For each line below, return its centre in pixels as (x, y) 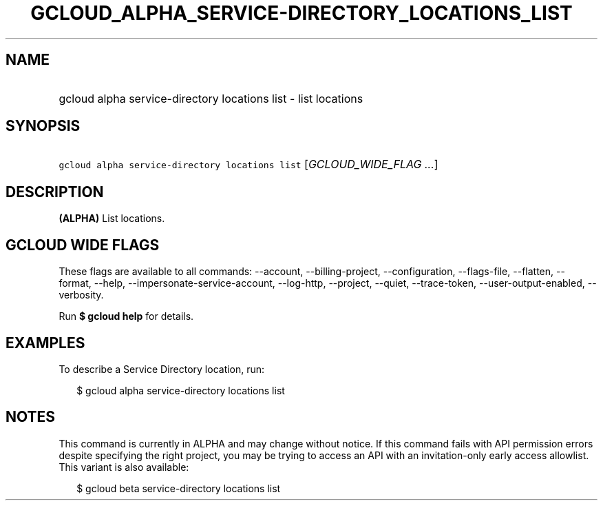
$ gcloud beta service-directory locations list (179, 488)
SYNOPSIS (43, 126)
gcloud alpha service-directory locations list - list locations (211, 98)
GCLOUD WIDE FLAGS (83, 245)
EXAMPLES (45, 343)
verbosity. (81, 295)
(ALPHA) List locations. (112, 219)
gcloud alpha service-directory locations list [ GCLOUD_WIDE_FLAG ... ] (248, 164)
